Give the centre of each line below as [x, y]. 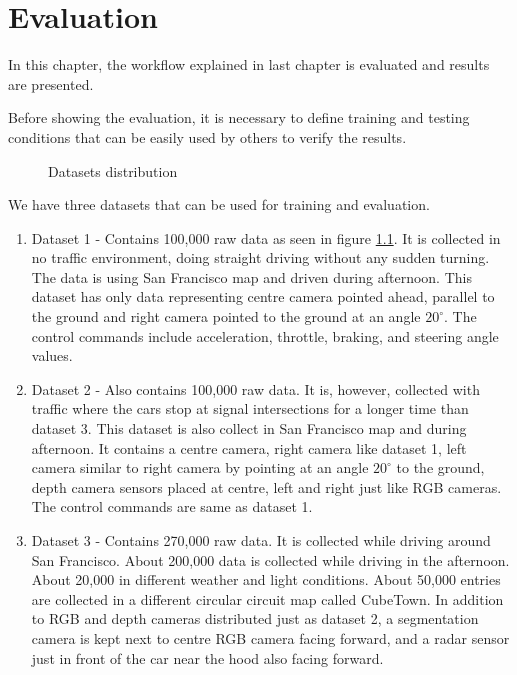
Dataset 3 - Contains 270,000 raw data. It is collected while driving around [261, 540]
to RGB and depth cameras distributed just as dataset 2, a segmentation [255, 618]
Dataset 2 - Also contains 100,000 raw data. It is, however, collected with [255, 388]
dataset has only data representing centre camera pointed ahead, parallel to [263, 296]
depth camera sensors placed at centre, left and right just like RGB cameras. [266, 486]
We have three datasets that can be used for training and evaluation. [219, 204]
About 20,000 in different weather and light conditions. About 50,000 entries [266, 579]
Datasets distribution [113, 170]
